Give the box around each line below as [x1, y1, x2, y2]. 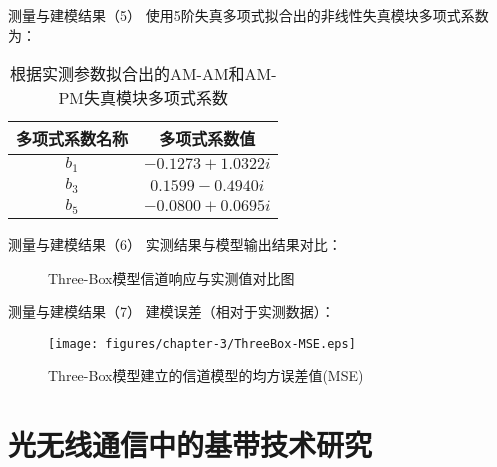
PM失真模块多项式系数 [58, 86, 229, 110]
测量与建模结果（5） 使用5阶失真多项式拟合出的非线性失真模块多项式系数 [8, 5, 489, 25]
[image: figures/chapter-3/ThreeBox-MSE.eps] [48, 336, 356, 351]
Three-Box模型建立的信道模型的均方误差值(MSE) [48, 365, 364, 386]
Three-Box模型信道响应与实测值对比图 [48, 267, 295, 288]
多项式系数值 [159, 127, 256, 151]
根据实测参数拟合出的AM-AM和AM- [9, 62, 277, 86]
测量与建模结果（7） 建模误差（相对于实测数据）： [8, 301, 335, 322]
